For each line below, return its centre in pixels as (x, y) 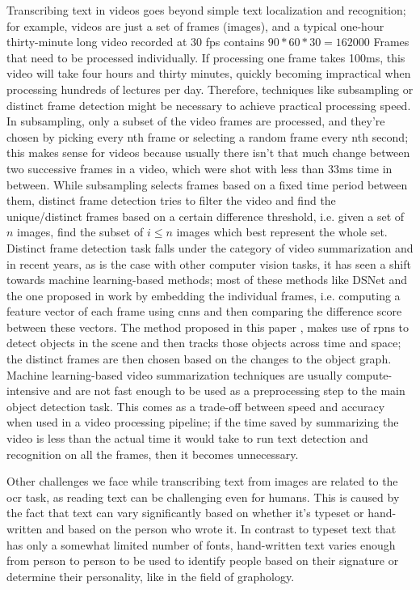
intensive (28, 391)
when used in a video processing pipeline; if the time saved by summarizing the (203, 422)
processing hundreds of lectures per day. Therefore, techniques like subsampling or (210, 89)
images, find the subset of (80, 232)
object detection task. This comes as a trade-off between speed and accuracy (196, 406)
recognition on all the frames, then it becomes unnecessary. (153, 454)
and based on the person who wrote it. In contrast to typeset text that (221, 528)
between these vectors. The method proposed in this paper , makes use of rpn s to (208, 327)
